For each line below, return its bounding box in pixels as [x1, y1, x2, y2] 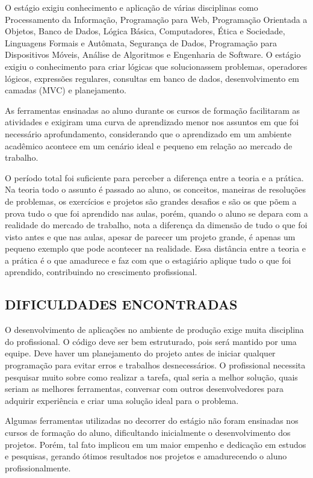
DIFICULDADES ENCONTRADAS [5, 295, 238, 314]
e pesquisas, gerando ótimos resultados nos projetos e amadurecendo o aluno [5, 450, 287, 462]
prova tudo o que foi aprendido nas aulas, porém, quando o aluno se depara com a [5, 206, 308, 219]
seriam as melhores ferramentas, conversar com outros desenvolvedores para [5, 382, 284, 395]
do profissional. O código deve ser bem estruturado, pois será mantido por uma [5, 335, 297, 347]
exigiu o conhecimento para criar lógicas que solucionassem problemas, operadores [5, 60, 308, 72]
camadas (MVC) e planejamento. [5, 84, 126, 96]
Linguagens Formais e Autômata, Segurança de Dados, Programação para [5, 36, 277, 49]
